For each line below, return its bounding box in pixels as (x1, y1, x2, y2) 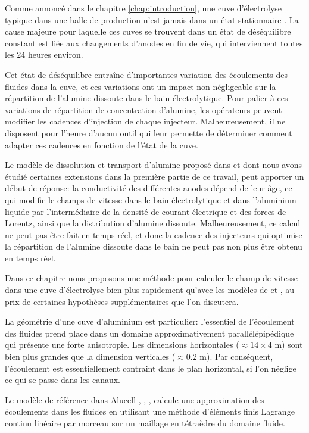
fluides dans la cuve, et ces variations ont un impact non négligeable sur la (5, 80, 276, 92)
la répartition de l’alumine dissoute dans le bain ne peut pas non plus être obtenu (5, 240, 302, 253)
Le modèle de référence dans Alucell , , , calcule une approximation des (5, 393, 264, 406)
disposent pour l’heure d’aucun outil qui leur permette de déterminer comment (5, 126, 292, 139)
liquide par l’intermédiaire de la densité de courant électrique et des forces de (5, 205, 286, 217)
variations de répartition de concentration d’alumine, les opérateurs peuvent (5, 103, 282, 116)
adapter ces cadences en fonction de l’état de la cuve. (5, 138, 198, 151)
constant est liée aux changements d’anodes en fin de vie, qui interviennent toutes (5, 36, 303, 49)
